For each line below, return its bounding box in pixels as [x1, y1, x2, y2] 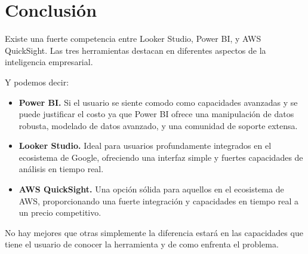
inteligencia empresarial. [5, 56, 93, 68]
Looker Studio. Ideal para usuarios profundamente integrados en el [19, 139, 272, 152]
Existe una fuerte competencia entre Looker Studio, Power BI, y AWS [5, 32, 261, 45]
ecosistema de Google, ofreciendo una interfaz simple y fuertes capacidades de [19, 151, 303, 163]
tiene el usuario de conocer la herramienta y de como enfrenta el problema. [5, 238, 279, 250]
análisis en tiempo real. [19, 163, 104, 175]
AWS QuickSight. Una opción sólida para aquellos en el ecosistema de [19, 183, 284, 195]
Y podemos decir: [5, 75, 69, 88]
